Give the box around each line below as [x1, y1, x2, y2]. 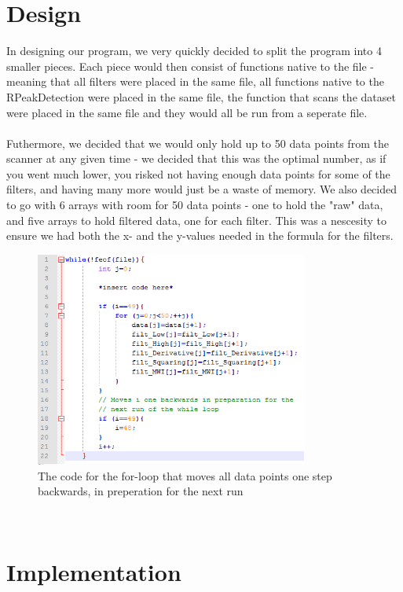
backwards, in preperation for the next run [38, 483, 244, 499]
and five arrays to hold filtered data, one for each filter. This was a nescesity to [6, 211, 387, 228]
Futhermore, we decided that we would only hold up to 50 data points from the [6, 134, 389, 151]
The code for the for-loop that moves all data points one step [38, 467, 332, 484]
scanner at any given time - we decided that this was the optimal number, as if [6, 150, 387, 167]
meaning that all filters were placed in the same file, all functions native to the [6, 73, 384, 90]
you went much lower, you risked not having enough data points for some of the [6, 165, 390, 182]
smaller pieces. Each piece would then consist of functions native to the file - [6, 57, 375, 74]
